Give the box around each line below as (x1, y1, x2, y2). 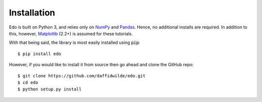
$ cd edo (17, 80, 38, 85)
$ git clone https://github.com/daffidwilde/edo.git (17, 73, 146, 78)
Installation (9, 7, 55, 18)
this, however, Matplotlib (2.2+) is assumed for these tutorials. (9, 30, 133, 36)
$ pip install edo (17, 51, 62, 57)
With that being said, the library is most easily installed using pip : (9, 40, 140, 45)
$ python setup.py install (17, 87, 82, 92)
